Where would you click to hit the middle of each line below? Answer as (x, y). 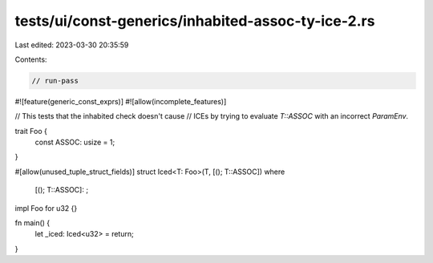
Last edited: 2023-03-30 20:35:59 (72, 45)
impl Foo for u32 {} (46, 208)
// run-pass (55, 81)
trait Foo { (31, 131)
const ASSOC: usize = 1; (75, 142)
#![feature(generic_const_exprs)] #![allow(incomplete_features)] (121, 101)
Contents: (31, 59)
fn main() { (32, 223)
